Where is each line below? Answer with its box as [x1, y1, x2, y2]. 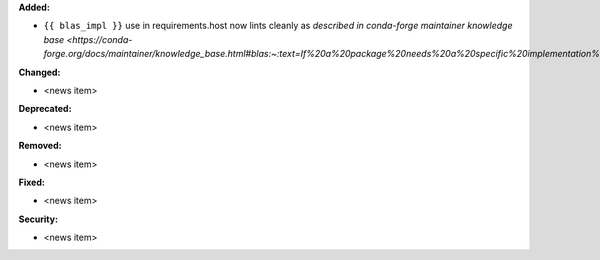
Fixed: [18, 176, 45, 188]
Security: [18, 213, 59, 225]
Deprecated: [18, 103, 72, 115]
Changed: [18, 66, 61, 78]
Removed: [18, 140, 62, 152]
